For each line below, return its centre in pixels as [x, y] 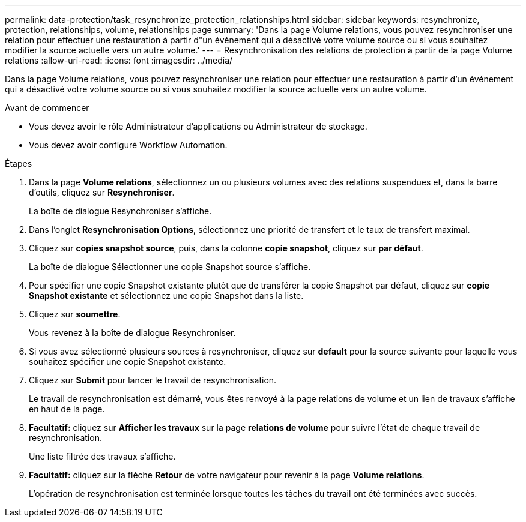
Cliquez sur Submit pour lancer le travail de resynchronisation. [153, 380]
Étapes [19, 163]
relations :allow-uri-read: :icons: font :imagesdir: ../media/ [119, 60]
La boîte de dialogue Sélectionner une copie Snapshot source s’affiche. [170, 267]
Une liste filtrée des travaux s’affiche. [102, 456]
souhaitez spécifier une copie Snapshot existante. [128, 361]
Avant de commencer [47, 108]
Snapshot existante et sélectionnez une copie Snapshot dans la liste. [166, 295]
